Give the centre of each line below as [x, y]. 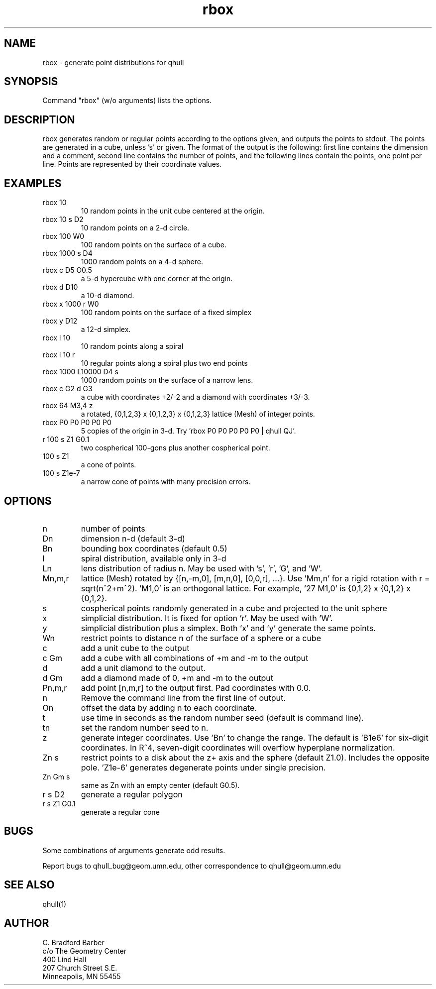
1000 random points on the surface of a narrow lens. [167, 380]
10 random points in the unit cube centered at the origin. [173, 211]
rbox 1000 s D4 [67, 253]
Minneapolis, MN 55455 [82, 976]
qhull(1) [54, 904]
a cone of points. [109, 465]
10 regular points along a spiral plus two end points [164, 363]
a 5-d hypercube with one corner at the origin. [157, 279]
